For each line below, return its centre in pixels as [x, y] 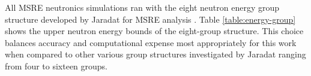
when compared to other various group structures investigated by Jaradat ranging [155, 54]
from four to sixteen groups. [56, 66]
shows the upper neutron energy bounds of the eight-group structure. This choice [154, 31]
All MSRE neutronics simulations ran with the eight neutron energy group [142, 7]
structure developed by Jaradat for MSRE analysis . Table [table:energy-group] [150, 19]
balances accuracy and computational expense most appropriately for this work [151, 42]
